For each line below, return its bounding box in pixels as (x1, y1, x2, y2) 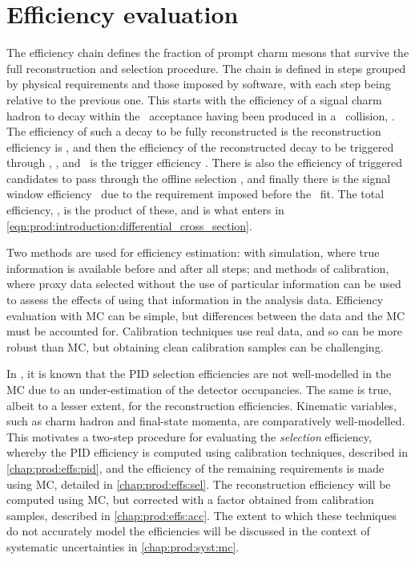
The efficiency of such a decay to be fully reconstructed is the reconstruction (6, 123, 381, 140)
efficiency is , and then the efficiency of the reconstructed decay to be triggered (6, 138, 394, 155)
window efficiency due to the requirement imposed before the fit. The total (6, 185, 385, 202)
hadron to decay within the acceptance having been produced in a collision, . (6, 107, 395, 124)
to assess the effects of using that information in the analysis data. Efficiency (6, 291, 384, 308)
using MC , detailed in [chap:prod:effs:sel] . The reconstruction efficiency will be (6, 475, 391, 492)
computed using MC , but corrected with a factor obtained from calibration (6, 491, 374, 508)
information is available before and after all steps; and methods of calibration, (6, 259, 389, 276)
